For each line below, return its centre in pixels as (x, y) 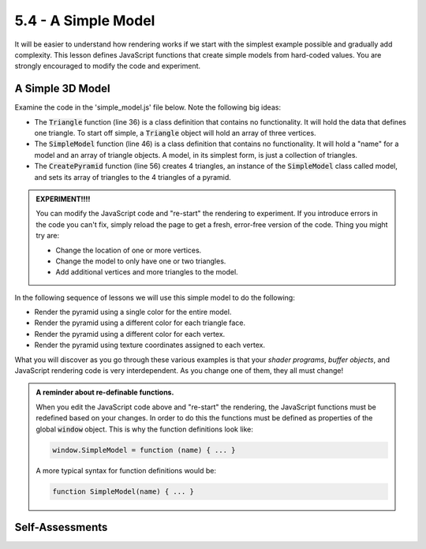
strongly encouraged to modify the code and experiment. (108, 66)
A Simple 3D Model (62, 89)
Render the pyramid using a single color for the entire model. (133, 312)
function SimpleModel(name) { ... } (123, 491)
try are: (47, 236)
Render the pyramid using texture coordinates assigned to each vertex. (150, 345)
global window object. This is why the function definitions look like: (145, 429)
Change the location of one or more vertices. (129, 250)
